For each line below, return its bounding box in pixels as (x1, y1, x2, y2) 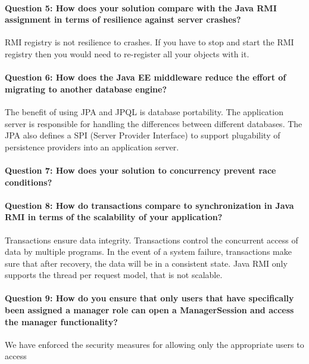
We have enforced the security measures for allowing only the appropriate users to (5, 338, 304, 350)
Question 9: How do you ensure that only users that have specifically (5, 292, 294, 304)
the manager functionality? (5, 315, 118, 328)
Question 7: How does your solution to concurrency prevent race (5, 164, 276, 176)
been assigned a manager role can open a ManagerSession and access (5, 304, 294, 316)
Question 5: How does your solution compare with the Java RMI (5, 1, 277, 14)
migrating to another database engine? (5, 82, 167, 95)
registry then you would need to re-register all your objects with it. (5, 47, 249, 60)
